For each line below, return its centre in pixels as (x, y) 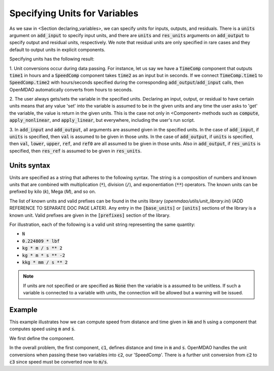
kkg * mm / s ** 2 (45, 262)
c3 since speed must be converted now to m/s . (59, 362)
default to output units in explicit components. (57, 49)
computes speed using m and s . (42, 329)
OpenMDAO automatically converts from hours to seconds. (71, 89)
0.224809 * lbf (41, 241)
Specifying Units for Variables (74, 13)
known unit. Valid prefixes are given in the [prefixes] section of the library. (90, 215)
